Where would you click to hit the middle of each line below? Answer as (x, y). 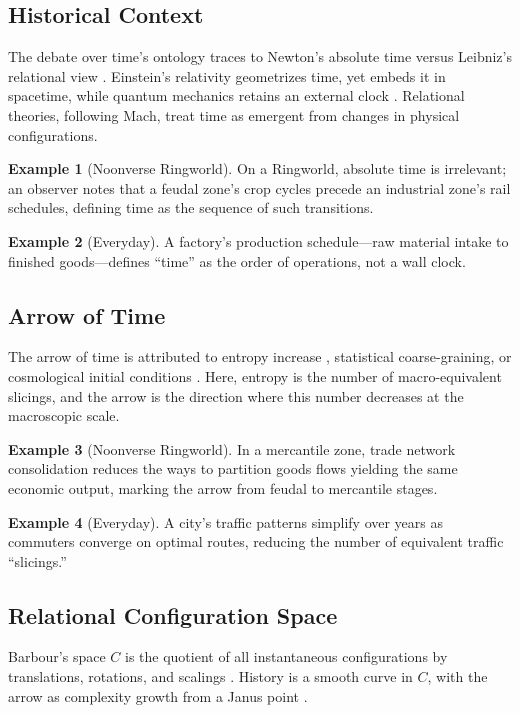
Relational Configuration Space (173, 614)
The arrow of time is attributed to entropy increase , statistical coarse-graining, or (260, 356)
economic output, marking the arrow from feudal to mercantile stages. (223, 487)
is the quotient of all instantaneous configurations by (286, 656)
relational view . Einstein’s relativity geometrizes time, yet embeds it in (227, 75)
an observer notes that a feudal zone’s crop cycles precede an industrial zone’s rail (259, 187)
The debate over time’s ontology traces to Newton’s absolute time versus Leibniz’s (260, 56)
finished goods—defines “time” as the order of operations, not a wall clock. (237, 260)
